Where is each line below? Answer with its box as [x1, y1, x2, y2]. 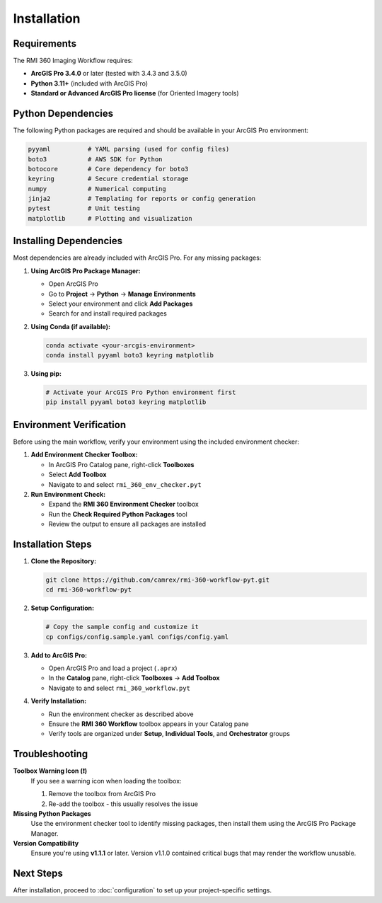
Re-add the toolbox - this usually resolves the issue [48, 800, 198, 808]
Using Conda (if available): [30, 322, 111, 330]
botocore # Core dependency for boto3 [28, 165, 189, 173]
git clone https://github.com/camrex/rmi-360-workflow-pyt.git [45, 575, 270, 584]
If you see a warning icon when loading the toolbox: [30, 776, 182, 785]
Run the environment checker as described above [48, 710, 194, 718]
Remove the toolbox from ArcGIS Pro [48, 790, 156, 798]
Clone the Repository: [30, 556, 97, 565]
